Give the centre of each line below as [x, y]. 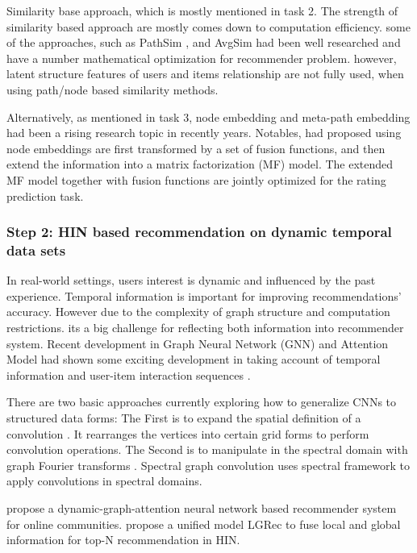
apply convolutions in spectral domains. [104, 481]
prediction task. [45, 195]
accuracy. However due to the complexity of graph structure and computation [198, 312]
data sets [36, 249]
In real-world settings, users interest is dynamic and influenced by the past [191, 280]
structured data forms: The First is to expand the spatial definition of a [184, 418]
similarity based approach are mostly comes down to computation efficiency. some [208, 26]
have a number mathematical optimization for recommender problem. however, [202, 58]
